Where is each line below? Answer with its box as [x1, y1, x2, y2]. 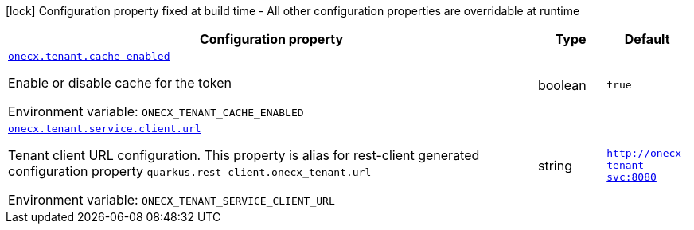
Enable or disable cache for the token [8, 75, 232, 91]
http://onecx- [606, 147, 688, 159]
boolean [537, 76, 587, 93]
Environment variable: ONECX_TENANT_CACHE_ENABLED [8, 103, 304, 119]
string [537, 157, 572, 173]
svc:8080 [606, 171, 657, 183]
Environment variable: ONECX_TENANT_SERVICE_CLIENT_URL [8, 192, 335, 208]
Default [624, 31, 670, 47]
